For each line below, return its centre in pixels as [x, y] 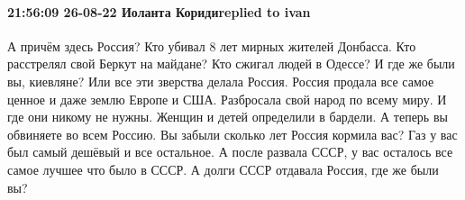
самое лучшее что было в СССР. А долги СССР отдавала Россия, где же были [223, 169]
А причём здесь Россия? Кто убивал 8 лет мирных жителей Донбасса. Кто [212, 45]
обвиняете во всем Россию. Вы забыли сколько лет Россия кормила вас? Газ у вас [232, 134]
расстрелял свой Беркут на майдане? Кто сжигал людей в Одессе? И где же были [231, 64]
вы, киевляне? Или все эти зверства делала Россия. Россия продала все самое [221, 81]
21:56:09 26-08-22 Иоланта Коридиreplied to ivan [159, 11]
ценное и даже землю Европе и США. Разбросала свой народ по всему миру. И [227, 99]
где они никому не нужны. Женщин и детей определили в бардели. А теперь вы [228, 117]
